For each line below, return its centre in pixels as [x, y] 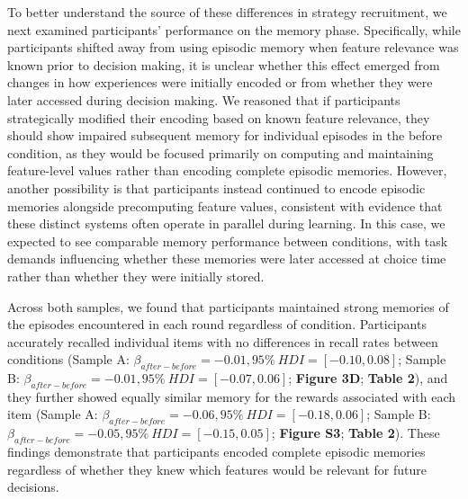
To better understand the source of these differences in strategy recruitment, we [227, 12]
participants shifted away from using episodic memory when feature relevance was [233, 47]
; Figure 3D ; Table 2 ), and [368, 378]
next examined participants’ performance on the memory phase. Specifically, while [234, 29]
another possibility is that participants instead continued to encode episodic [216, 187]
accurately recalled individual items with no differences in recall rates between [223, 341]
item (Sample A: [53, 414]
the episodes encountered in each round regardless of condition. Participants [217, 324]
